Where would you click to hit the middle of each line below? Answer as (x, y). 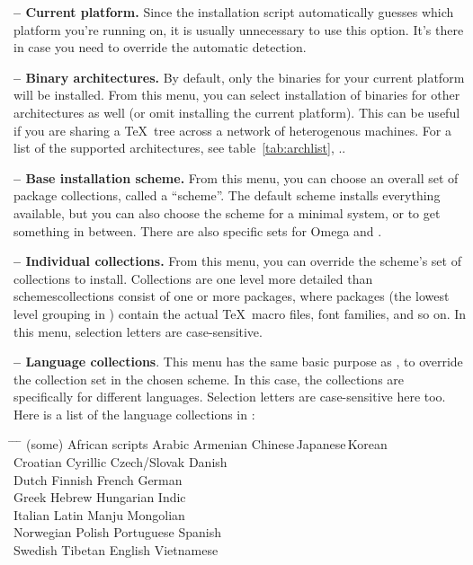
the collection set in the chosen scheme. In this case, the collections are (209, 379)
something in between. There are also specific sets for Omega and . (198, 230)
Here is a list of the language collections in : (134, 414)
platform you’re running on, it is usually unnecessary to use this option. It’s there (239, 29)
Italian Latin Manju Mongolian (99, 514)
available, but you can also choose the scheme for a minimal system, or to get (227, 212)
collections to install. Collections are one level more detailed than (193, 278)
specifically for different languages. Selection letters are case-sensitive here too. (230, 397)
